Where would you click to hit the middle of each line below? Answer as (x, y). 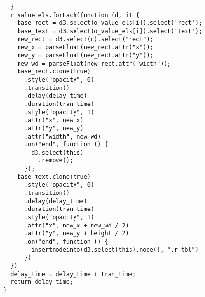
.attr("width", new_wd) (63, 136)
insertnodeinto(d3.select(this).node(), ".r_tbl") (115, 250)
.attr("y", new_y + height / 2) (76, 234)
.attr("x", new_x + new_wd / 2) (76, 225)
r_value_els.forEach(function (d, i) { (75, 15)
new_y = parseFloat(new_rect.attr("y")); (85, 55)
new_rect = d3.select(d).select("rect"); (85, 39)
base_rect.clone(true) (54, 72)
